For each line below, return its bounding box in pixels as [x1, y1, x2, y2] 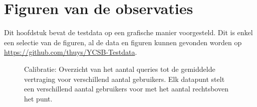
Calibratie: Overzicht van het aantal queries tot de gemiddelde [24, 63, 215, 74]
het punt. [24, 93, 53, 103]
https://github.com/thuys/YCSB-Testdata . [4, 47, 137, 57]
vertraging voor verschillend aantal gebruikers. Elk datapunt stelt [24, 73, 225, 84]
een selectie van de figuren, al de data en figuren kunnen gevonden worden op [4, 37, 242, 47]
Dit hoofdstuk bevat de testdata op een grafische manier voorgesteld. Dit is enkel [4, 27, 253, 38]
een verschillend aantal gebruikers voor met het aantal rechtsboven [24, 83, 228, 94]
